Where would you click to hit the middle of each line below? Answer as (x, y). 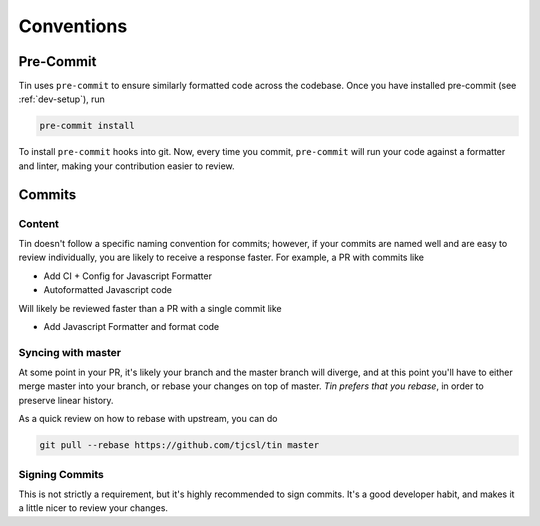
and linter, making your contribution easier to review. (126, 166)
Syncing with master (70, 352)
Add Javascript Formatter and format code (131, 326)
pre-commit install (87, 126)
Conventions (73, 26)
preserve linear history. (66, 400)
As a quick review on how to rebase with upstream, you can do (148, 419)
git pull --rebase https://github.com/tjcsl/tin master (179, 445)
